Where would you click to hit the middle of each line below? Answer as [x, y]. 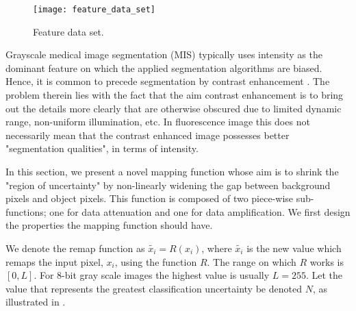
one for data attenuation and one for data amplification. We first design [200, 211]
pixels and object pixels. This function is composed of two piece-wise [150, 198]
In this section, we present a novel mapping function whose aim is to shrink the [172, 171]
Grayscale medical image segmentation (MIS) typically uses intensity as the [164, 54]
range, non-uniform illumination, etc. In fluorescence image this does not [158, 122]
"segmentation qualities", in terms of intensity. [102, 148]
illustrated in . [36, 302]
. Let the [324, 275]
